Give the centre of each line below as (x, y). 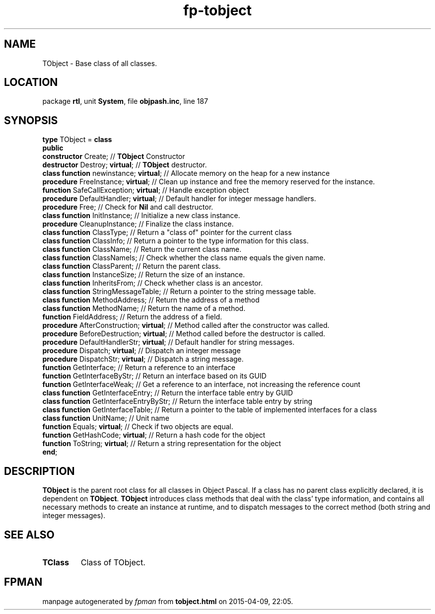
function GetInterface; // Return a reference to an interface (139, 368)
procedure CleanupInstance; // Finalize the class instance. (138, 224)
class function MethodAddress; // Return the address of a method (151, 300)
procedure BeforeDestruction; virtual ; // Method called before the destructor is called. (184, 334)
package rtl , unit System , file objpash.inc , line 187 (125, 101)
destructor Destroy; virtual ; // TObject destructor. (125, 165)
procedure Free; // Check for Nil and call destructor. (128, 207)
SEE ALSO (29, 535)
